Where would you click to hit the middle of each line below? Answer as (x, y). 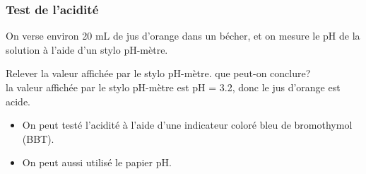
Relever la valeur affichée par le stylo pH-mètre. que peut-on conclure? (158, 73)
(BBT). (38, 138)
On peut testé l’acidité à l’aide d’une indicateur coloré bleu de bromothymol (187, 125)
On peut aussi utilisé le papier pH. (97, 162)
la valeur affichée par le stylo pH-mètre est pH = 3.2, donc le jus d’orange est (173, 87)
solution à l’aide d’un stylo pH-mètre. (87, 49)
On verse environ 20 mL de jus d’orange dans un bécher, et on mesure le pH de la (183, 36)
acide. (18, 101)
